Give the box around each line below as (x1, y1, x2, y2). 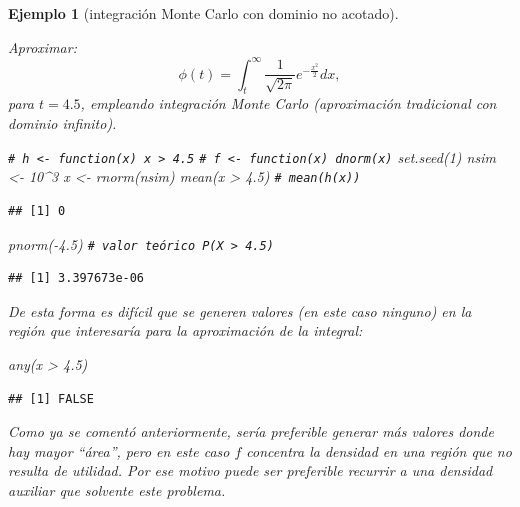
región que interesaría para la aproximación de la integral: (8, 320, 363, 341)
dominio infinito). (8, 113, 117, 134)
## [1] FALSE (8, 391, 94, 406)
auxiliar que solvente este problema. (8, 479, 226, 500)
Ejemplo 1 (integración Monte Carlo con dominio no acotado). (8, 3, 399, 23)
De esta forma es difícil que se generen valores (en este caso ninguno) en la (8, 300, 472, 321)
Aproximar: (8, 36, 77, 57)
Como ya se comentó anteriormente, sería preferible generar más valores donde (8, 421, 494, 442)
